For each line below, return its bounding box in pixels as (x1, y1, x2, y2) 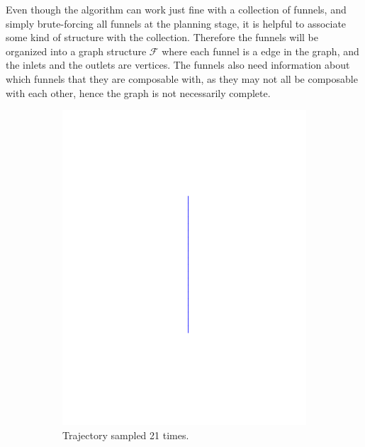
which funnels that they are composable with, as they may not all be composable (6, 71, 358, 86)
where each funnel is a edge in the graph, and (162, 43, 359, 58)
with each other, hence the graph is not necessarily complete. (6, 85, 271, 100)
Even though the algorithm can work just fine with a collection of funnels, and (6, 2, 347, 16)
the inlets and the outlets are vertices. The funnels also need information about (6, 57, 350, 72)
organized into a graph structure (6, 43, 147, 58)
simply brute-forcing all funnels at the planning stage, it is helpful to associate (6, 16, 347, 30)
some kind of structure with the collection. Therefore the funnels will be (6, 30, 318, 45)
